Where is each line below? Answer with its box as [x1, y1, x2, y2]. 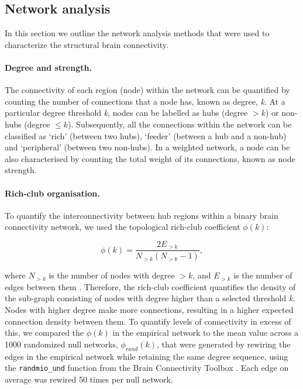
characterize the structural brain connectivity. [5, 38, 168, 50]
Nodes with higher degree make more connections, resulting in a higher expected [5, 304, 294, 316]
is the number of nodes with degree [49, 269, 175, 281]
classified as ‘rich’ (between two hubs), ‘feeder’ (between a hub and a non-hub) [5, 129, 287, 142]
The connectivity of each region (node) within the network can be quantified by [5, 84, 290, 96]
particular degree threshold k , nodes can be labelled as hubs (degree [5, 106, 248, 119]
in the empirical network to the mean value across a [112, 326, 299, 339]
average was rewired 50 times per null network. [5, 373, 173, 385]
